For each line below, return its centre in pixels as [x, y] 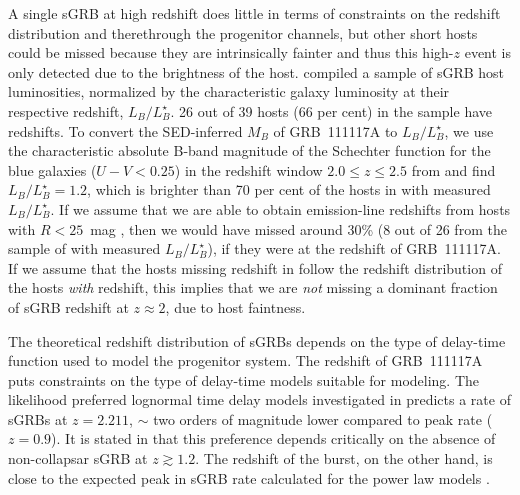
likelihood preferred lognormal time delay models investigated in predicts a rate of [259, 399]
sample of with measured [84, 248]
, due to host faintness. [235, 306]
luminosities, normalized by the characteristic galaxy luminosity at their [229, 91]
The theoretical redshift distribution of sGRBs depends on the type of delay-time [257, 340]
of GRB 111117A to [335, 130]
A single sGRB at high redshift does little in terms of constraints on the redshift [254, 13]
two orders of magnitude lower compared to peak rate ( [323, 418]
